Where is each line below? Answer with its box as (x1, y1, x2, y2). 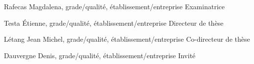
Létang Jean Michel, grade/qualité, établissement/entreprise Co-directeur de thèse (4, 34, 250, 44)
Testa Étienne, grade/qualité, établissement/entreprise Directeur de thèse (4, 17, 224, 28)
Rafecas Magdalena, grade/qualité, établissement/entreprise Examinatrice (4, 1, 225, 11)
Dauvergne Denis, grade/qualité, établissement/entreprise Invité (4, 50, 196, 60)
